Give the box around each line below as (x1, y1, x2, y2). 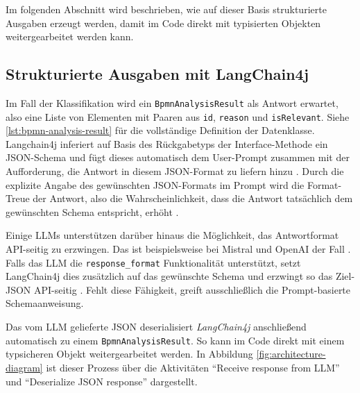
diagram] (6, 360, 43, 374)
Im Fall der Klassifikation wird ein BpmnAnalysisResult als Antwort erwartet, (6, 95, 338, 110)
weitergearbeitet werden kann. (6, 29, 134, 44)
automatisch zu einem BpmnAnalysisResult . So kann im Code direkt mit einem (6, 333, 345, 347)
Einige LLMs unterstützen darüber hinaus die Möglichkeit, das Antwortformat (6, 228, 339, 242)
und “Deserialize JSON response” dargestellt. (6, 374, 198, 388)
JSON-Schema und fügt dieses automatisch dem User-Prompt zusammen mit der (6, 150, 350, 165)
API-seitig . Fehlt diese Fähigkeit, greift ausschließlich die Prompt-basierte (34, 282, 351, 296)
